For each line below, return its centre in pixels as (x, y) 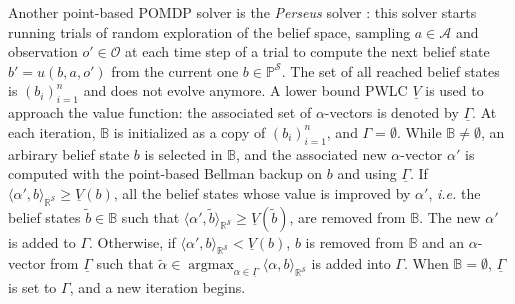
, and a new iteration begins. (157, 286)
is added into (351, 263)
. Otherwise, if (132, 241)
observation (43, 51)
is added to (42, 241)
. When (426, 263)
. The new (450, 216)
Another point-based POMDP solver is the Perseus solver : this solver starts (242, 12)
